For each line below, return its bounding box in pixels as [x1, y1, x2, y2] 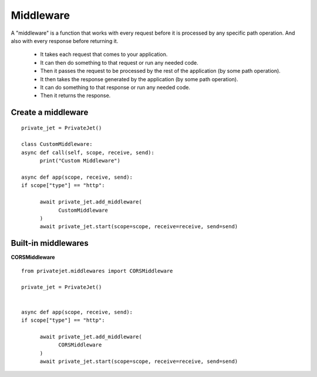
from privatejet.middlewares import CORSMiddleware [21, 268, 173, 274]
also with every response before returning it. [11, 37, 119, 44]
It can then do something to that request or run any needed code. [40, 59, 199, 66]
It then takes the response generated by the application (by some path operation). [40, 75, 238, 82]
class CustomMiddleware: [21, 141, 93, 148]
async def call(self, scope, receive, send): [21, 149, 155, 156]
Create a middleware [11, 108, 89, 118]
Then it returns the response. [40, 92, 111, 99]
